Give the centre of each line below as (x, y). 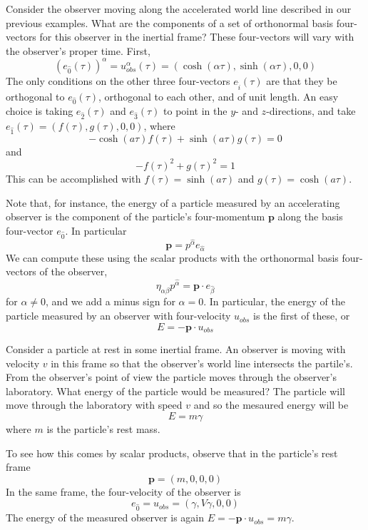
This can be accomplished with (73, 178)
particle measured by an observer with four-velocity (118, 316)
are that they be (302, 80)
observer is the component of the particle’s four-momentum (136, 216)
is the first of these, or (302, 316)
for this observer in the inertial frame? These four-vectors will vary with (197, 37)
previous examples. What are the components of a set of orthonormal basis (170, 22)
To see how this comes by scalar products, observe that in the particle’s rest (172, 453)
